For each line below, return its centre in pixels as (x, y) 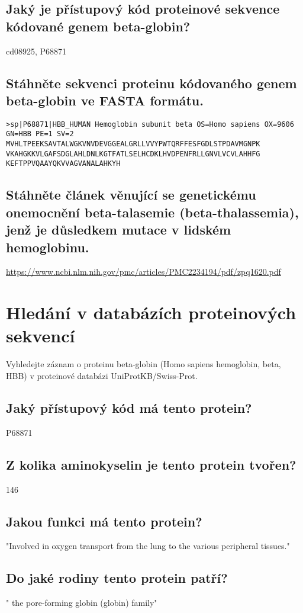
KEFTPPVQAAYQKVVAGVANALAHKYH (63, 164)
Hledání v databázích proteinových (151, 312)
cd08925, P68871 (36, 51)
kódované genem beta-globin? (98, 26)
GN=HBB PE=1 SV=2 (40, 134)
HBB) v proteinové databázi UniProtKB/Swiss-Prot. (102, 375)
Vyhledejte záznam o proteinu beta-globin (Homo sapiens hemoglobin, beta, (144, 364)
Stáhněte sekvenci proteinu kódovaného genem (151, 83)
